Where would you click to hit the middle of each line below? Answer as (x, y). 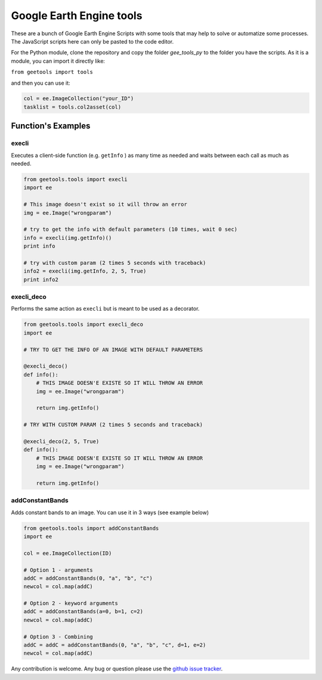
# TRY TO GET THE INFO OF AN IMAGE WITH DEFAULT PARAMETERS (113, 350)
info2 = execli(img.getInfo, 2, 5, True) (85, 271)
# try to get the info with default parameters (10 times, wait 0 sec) (131, 229)
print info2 (41, 279)
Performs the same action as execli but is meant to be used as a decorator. (105, 309)
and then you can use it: (41, 83)
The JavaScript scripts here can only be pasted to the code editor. (92, 41)
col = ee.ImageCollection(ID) (68, 553)
